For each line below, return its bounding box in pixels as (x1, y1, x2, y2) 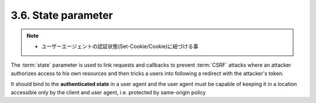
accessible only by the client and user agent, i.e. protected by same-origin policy (11, 88, 206, 96)
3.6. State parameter (11, 9, 114, 22)
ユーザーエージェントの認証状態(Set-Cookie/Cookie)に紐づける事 (41, 43, 199, 50)
